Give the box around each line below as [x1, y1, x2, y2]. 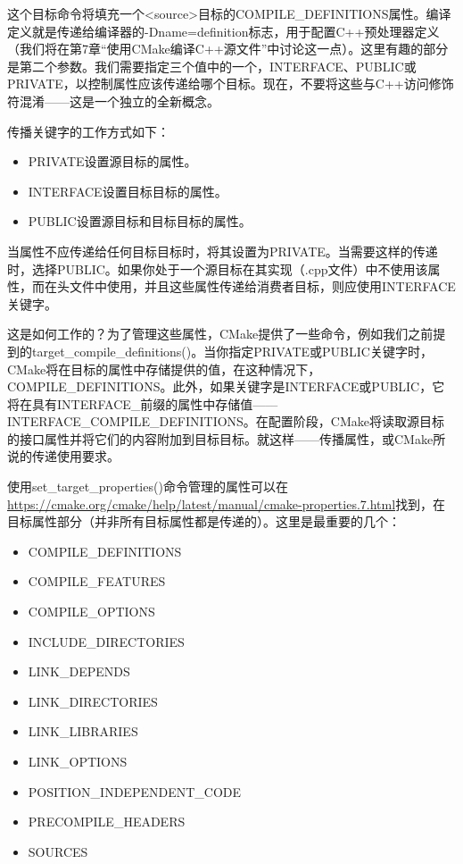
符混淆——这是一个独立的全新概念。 [7, 91, 219, 110]
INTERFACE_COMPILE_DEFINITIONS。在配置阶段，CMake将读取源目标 [7, 412, 445, 431]
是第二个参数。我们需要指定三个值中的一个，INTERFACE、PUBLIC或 [7, 56, 417, 75]
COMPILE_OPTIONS [28, 602, 155, 621]
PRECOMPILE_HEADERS [28, 812, 186, 831]
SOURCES [28, 842, 88, 860]
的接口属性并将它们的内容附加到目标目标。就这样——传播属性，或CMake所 [7, 429, 446, 448]
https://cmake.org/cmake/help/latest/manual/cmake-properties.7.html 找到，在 [7, 494, 446, 513]
